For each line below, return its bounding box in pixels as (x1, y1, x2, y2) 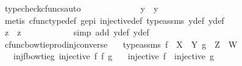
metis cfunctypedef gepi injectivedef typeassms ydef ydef (4, 13, 224, 26)
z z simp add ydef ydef (4, 26, 149, 38)
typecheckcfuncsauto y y (4, 2, 158, 14)
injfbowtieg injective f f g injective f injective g (13, 50, 215, 62)
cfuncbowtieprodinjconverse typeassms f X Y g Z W (4, 37, 238, 50)
